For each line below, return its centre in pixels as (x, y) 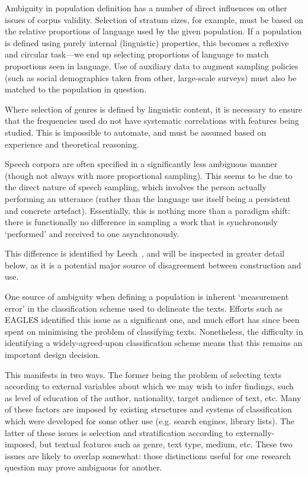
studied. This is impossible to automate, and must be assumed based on (136, 132)
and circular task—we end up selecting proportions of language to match (137, 54)
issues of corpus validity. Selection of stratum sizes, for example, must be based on (154, 19)
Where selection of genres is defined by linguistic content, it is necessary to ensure (153, 109)
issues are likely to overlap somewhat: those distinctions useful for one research (148, 455)
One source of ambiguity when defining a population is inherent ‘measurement (147, 297)
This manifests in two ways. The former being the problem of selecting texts (143, 374)
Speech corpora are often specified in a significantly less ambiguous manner (141, 164)
